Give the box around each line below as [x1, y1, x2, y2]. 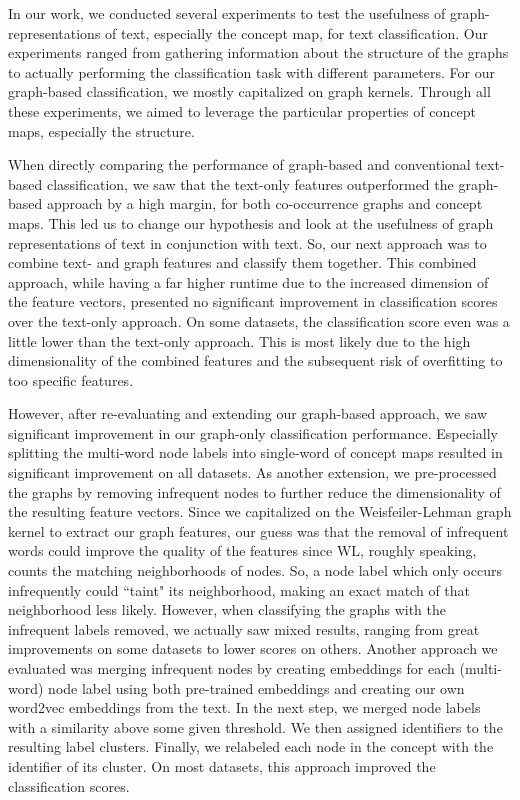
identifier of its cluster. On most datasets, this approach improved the [8, 755, 436, 776]
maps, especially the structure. [8, 120, 195, 141]
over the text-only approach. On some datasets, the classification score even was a [8, 310, 510, 331]
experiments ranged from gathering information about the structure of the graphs [8, 42, 509, 63]
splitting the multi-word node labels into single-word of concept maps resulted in [8, 442, 503, 463]
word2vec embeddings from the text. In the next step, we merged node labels [8, 697, 481, 718]
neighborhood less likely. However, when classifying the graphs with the [8, 599, 447, 620]
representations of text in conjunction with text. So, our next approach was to [8, 232, 487, 253]
